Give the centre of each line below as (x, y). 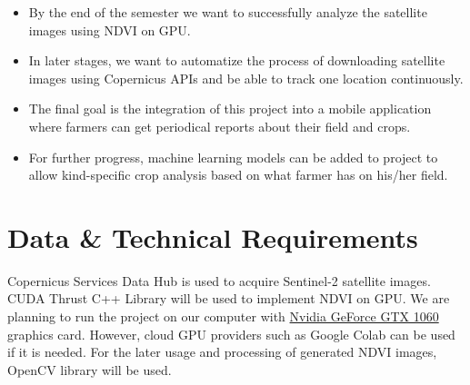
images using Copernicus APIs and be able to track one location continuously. (246, 78)
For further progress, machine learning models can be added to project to (233, 157)
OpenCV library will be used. (90, 369)
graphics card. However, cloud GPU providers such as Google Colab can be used (231, 334)
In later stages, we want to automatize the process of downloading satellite (237, 60)
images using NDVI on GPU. (110, 30)
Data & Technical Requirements (213, 237)
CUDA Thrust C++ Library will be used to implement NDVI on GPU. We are (229, 298)
